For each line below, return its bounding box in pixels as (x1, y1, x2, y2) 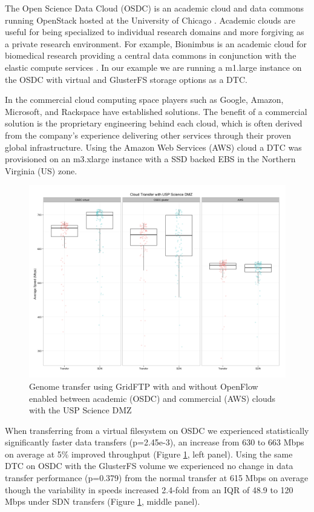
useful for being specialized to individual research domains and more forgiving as (5, 25, 304, 38)
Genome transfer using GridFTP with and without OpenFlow (29, 379, 258, 392)
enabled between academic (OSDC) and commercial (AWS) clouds (29, 392, 276, 404)
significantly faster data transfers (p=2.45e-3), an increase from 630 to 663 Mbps (5, 436, 304, 448)
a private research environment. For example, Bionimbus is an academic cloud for (5, 37, 307, 50)
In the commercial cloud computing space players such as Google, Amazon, (5, 93, 284, 106)
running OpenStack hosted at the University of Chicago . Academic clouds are (5, 13, 295, 26)
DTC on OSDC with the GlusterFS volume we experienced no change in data (5, 459, 293, 472)
